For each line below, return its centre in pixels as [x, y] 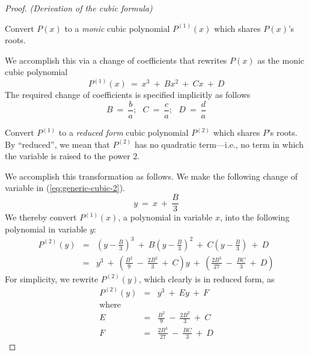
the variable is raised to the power [68, 156]
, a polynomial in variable [165, 217]
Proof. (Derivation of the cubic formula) [79, 8]
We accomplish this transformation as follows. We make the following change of [151, 176]
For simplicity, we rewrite [52, 278]
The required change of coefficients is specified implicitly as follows [128, 95]
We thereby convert [41, 217]
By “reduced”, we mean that [57, 144]
